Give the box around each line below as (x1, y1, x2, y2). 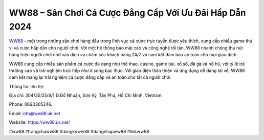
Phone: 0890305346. (9, 101, 52, 107)
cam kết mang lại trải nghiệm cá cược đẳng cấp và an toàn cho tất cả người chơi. (9, 74, 172, 80)
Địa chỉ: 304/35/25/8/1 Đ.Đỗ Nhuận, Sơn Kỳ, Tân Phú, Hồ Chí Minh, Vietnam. (9, 93, 163, 98)
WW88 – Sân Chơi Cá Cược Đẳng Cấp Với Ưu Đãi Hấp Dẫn (9, 7, 246, 18)
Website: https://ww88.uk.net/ (9, 119, 70, 125)
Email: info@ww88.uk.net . (9, 110, 62, 116)
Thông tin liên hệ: (9, 83, 44, 89)
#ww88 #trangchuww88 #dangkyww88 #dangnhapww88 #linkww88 (9, 128, 149, 134)
